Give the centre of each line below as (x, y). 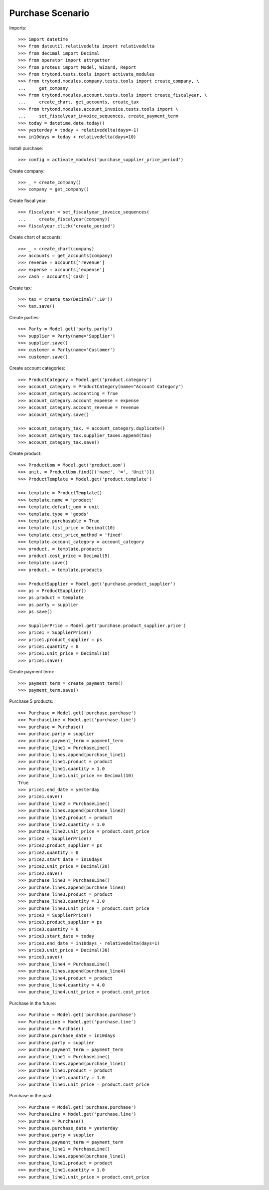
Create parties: (24, 317)
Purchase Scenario (49, 13)
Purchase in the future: (33, 1003)
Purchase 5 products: (31, 701)
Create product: (25, 453)
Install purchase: (26, 148)
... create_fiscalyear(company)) (64, 219)
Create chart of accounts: (36, 237)
